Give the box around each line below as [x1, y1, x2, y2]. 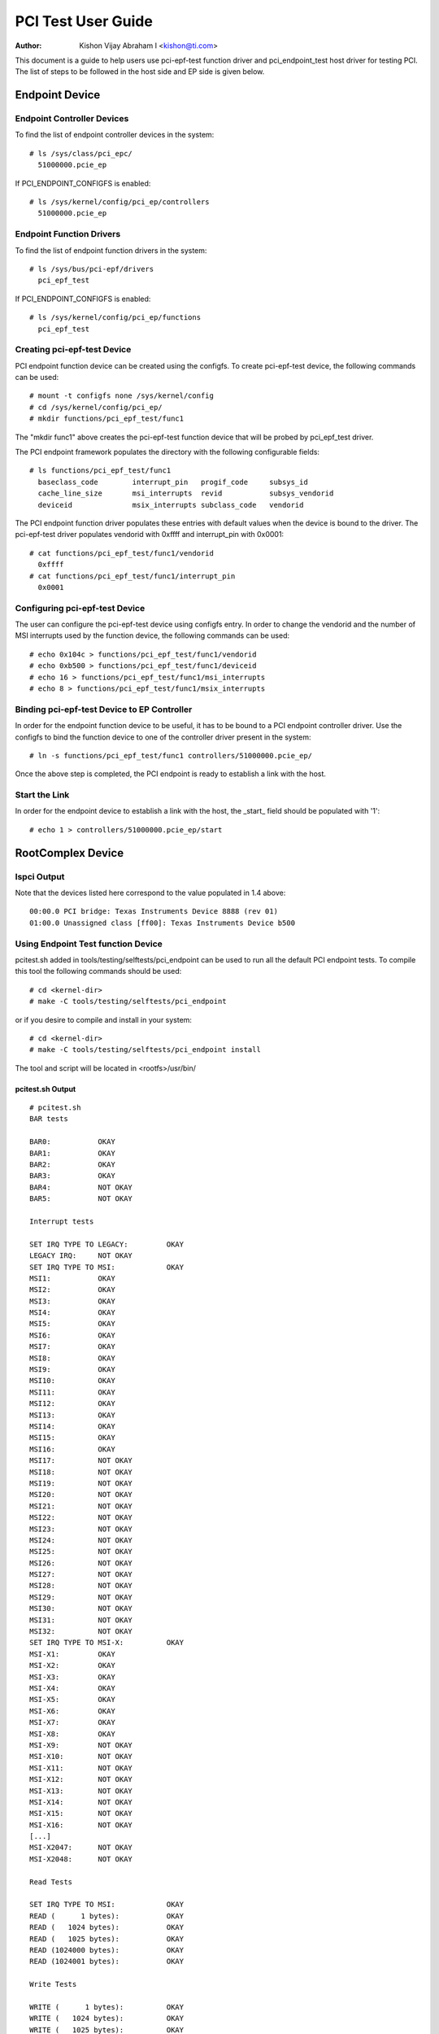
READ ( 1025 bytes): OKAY [29, 1934, 185, 1944]
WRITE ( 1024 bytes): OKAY [29, 2014, 185, 2023]
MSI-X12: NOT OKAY [29, 1774, 133, 1784]
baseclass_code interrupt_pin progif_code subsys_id [37, 477, 308, 487]
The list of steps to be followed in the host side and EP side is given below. [15, 67, 265, 76]
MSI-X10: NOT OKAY [29, 1752, 133, 1761]
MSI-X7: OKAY [29, 1718, 115, 1727]
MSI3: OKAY [29, 1296, 115, 1306]
